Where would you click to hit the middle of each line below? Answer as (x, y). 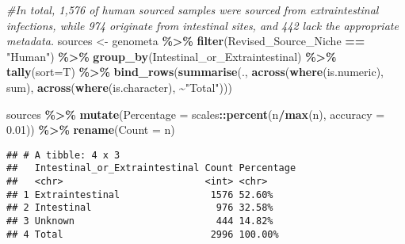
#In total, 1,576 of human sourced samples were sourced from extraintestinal (193, 10)
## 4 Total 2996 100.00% (143, 234)
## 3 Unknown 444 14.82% (140, 221)
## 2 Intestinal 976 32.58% (140, 208)
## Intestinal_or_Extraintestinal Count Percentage (151, 168)
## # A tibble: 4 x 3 (63, 155)
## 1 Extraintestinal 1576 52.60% (140, 194)
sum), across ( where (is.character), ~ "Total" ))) (119, 87)
